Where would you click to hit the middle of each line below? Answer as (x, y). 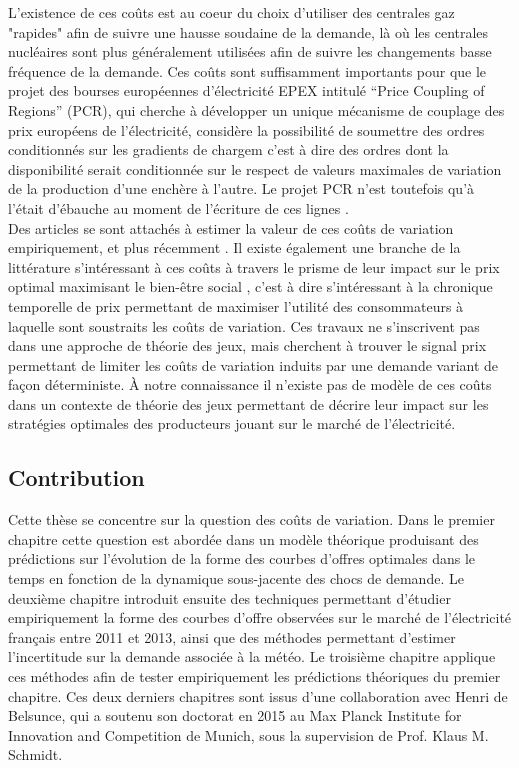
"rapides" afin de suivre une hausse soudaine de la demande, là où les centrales (248, 31)
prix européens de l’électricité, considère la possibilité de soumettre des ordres (246, 129)
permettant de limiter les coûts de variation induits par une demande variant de (253, 364)
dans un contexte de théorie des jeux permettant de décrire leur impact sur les (248, 403)
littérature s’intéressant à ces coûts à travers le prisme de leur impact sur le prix (254, 266)
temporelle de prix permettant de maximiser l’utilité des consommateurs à (236, 305)
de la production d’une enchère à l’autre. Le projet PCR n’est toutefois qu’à (241, 188)
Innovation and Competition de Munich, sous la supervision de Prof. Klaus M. (248, 734)
